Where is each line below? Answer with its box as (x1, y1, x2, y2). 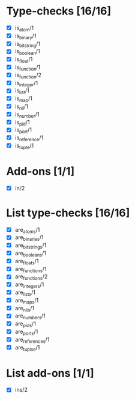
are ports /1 (14, 328, 38, 336)
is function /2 (14, 71, 42, 80)
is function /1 (14, 63, 41, 72)
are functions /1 (14, 265, 47, 274)
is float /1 (14, 56, 33, 64)
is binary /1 (14, 32, 37, 40)
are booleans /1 (14, 249, 47, 258)
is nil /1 (14, 103, 28, 111)
